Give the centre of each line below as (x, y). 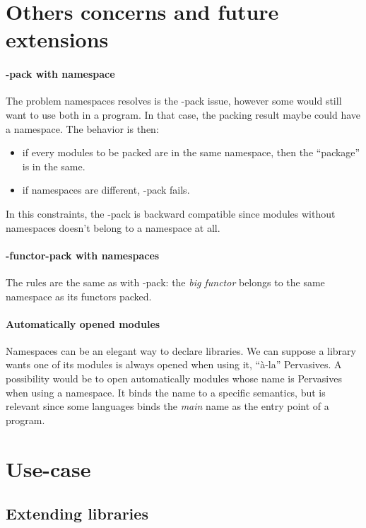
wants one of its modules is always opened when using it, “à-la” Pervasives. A (174, 364)
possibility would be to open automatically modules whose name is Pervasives (174, 379)
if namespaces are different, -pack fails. (106, 190)
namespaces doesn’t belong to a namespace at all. (113, 227)
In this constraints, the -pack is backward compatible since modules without (171, 213)
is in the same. (54, 166)
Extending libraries (77, 514)
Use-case (48, 468)
